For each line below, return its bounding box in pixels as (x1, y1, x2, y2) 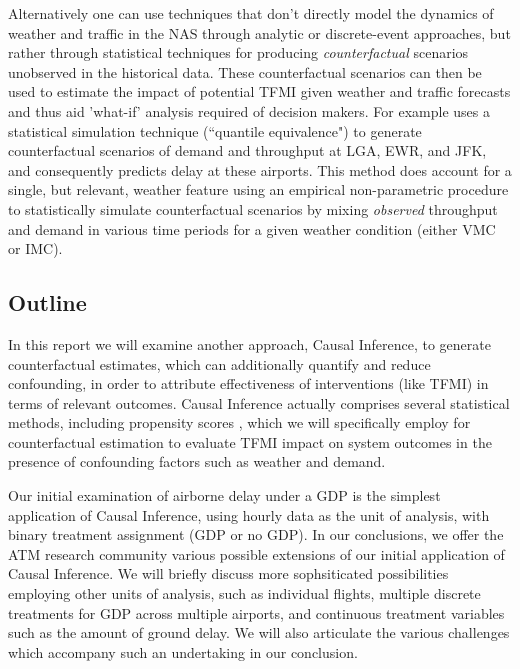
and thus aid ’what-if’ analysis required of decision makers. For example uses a (8, 100, 490, 121)
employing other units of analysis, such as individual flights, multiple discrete (8, 583, 481, 604)
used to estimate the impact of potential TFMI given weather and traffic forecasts (8, 81, 511, 102)
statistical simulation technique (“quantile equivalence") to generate (8, 120, 422, 141)
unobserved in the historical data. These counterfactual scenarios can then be (8, 61, 482, 82)
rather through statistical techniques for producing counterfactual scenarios (8, 42, 469, 63)
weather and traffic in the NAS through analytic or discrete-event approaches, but (8, 22, 511, 43)
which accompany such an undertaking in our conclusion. (8, 641, 358, 662)
